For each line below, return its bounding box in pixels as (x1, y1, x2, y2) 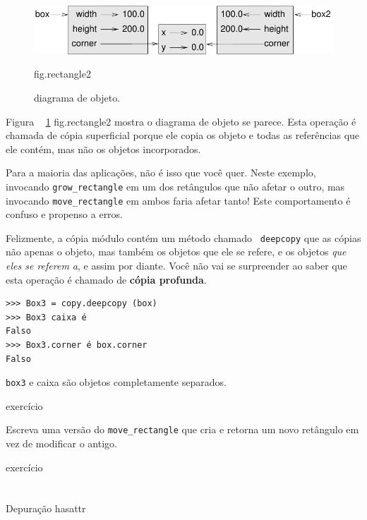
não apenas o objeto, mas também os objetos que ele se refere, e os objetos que (6, 244, 347, 259)
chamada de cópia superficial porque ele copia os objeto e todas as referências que (6, 128, 360, 143)
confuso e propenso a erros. (6, 207, 124, 222)
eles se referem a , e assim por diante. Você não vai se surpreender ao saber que (6, 258, 347, 273)
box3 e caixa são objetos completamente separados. (6, 375, 227, 389)
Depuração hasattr (6, 501, 86, 516)
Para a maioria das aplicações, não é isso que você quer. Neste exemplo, (6, 165, 316, 180)
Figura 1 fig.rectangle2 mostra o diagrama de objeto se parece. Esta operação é (6, 114, 356, 128)
